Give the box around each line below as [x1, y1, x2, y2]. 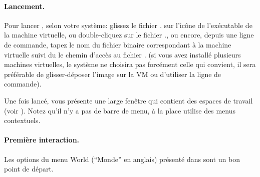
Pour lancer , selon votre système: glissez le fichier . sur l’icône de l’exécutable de [4, 19, 252, 30]
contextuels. [4, 115, 41, 125]
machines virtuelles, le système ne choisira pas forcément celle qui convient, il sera [4, 59, 256, 69]
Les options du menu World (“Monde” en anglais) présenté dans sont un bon [4, 153, 240, 164]
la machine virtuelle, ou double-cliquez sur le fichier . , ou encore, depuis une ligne [4, 29, 254, 40]
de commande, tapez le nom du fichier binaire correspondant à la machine [4, 39, 231, 49]
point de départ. [4, 163, 54, 174]
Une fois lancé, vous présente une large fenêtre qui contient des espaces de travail [4, 95, 253, 105]
